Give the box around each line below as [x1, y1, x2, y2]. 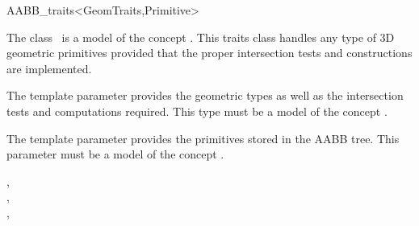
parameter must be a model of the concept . [6, 146, 224, 162]
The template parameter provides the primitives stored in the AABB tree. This [6, 129, 400, 146]
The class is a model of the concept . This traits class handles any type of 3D [6, 28, 395, 45]
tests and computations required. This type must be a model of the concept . [6, 102, 388, 119]
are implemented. [6, 60, 92, 76]
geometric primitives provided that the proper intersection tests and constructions [6, 44, 413, 61]
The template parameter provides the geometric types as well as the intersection [6, 87, 404, 104]
